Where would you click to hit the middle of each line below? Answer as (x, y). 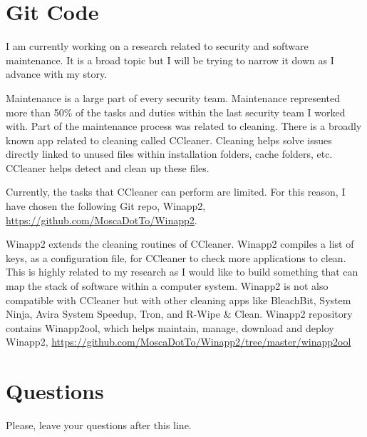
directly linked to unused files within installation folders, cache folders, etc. (169, 154)
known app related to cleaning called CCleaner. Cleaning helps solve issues (169, 140)
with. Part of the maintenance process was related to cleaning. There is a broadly (184, 126)
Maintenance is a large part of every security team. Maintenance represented (173, 97)
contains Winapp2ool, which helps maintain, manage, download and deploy (170, 327)
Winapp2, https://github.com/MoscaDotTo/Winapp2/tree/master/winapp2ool (179, 342)
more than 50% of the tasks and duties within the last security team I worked (176, 112)
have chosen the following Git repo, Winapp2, (106, 206)
